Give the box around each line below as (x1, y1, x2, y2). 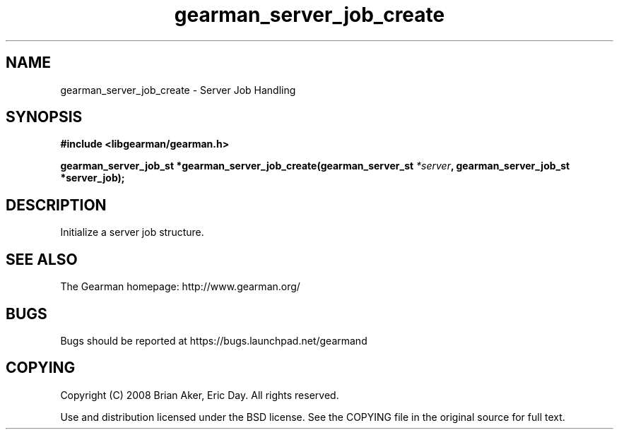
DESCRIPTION (6, 196, 107, 214)
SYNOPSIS (6, 108, 83, 126)
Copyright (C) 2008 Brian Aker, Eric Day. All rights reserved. (60, 388, 339, 401)
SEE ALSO (6, 250, 78, 268)
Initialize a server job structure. (60, 226, 204, 239)
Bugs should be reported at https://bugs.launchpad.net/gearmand (60, 334, 367, 347)
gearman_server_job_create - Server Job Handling (60, 83, 296, 96)
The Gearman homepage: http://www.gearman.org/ (60, 280, 300, 293)
